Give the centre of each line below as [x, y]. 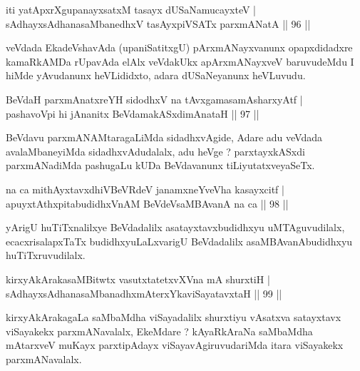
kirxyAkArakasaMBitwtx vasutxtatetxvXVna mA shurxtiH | [138, 279]
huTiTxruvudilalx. [46, 255]
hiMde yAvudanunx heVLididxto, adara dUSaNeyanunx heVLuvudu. [156, 75]
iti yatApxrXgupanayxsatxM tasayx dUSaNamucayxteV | [131, 9]
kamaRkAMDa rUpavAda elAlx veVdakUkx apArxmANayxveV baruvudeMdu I [180, 61]
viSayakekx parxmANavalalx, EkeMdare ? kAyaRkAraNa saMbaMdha [159, 331]
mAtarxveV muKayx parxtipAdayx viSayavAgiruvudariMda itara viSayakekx [175, 345]
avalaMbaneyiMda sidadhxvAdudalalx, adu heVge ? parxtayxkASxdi [155, 151]
